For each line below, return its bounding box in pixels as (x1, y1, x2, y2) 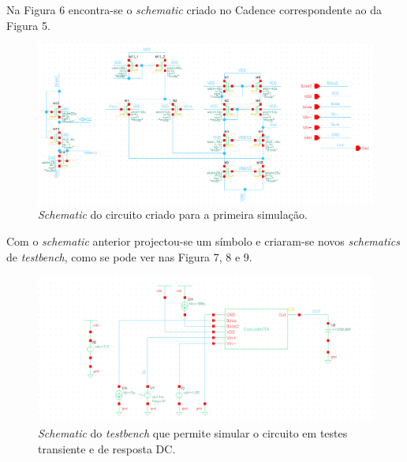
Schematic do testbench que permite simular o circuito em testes (38, 425, 348, 441)
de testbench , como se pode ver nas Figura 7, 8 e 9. (6, 248, 252, 265)
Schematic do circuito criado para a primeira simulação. (38, 206, 308, 223)
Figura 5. (6, 17, 50, 33)
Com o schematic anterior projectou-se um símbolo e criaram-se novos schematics (6, 233, 401, 250)
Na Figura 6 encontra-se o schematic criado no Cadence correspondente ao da (6, 2, 383, 17)
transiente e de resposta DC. (38, 440, 176, 456)
